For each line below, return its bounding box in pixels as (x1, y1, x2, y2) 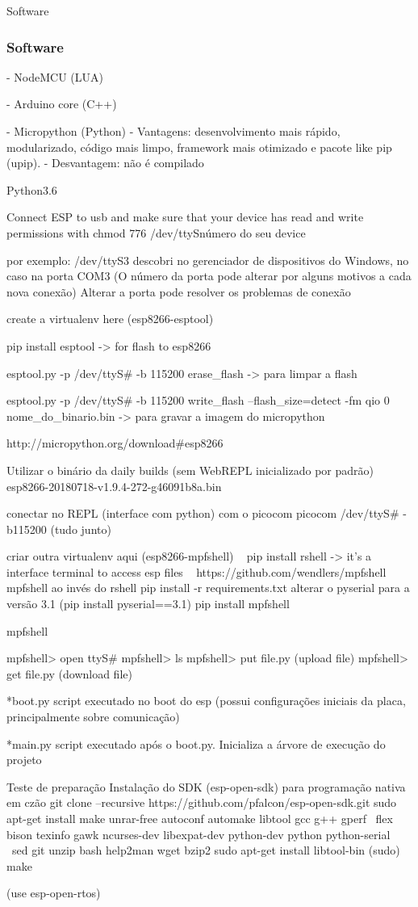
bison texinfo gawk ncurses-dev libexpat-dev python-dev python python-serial (6, 825, 391, 842)
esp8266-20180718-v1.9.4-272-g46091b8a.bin (6, 477, 222, 494)
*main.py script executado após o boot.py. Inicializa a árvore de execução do (6, 735, 386, 752)
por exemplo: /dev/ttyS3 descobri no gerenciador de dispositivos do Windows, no (6, 251, 409, 268)
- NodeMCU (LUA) (6, 68, 103, 85)
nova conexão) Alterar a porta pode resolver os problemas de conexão (6, 283, 351, 300)
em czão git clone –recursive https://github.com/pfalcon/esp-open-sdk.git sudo (6, 794, 397, 811)
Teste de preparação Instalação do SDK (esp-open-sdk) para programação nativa (6, 778, 406, 795)
